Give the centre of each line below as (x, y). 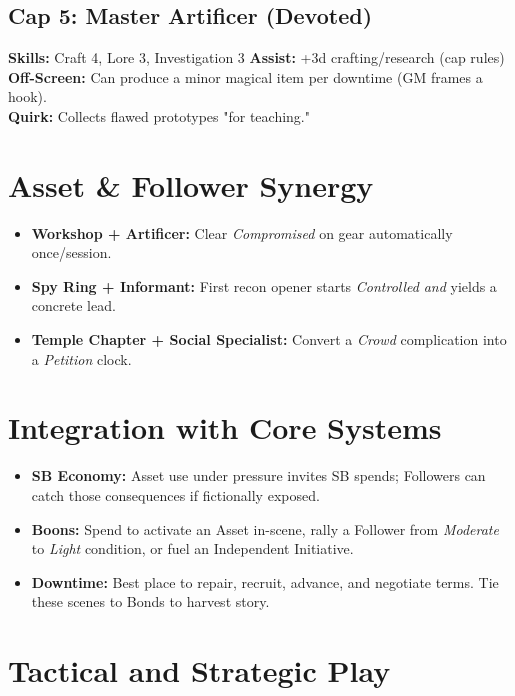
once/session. (71, 252)
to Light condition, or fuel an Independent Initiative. (192, 548)
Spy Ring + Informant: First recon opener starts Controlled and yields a (264, 285)
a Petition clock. (81, 358)
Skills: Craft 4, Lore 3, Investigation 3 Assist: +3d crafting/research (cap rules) (256, 57)
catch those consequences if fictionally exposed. (175, 494)
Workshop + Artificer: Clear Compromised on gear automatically (242, 232)
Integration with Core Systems (225, 427)
